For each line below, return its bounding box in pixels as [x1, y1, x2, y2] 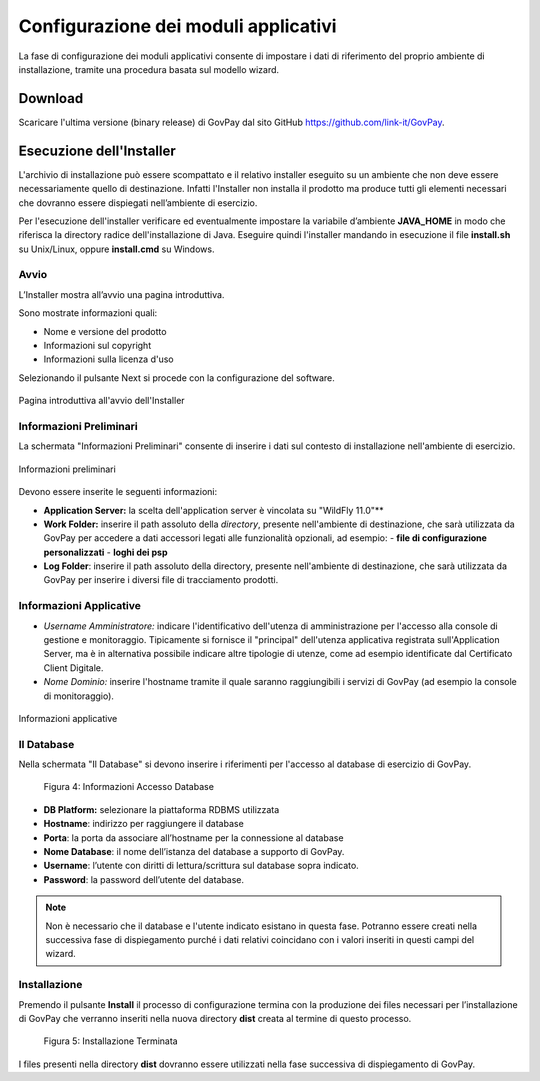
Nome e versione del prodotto [43, 325, 167, 337]
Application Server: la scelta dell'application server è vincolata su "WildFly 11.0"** [43, 504, 384, 516]
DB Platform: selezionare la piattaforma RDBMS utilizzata [43, 803, 280, 815]
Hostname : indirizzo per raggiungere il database [43, 818, 244, 830]
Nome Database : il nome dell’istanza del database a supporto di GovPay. [43, 846, 345, 858]
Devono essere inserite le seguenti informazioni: [18, 486, 218, 498]
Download [18, 90, 84, 107]
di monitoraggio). [43, 690, 115, 702]
